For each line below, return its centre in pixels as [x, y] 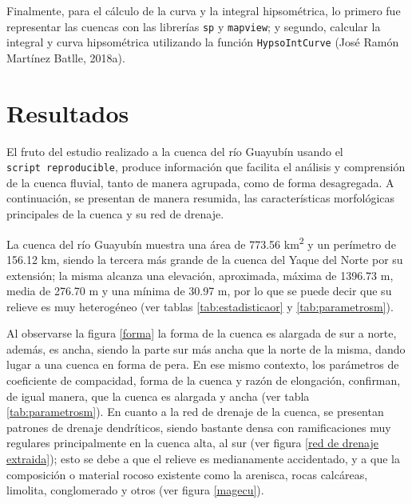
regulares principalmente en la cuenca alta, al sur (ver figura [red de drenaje [192, 443]
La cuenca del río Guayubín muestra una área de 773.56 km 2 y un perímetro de [201, 242]
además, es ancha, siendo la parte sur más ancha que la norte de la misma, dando [206, 348]
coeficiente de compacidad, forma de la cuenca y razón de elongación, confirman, [204, 380]
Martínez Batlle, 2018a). [66, 57]
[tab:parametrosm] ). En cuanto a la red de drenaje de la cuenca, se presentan [195, 412]
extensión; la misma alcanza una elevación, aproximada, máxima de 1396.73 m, [200, 275]
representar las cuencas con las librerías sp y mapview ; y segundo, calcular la [194, 26]
